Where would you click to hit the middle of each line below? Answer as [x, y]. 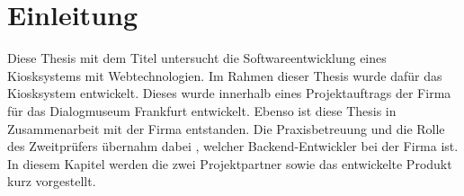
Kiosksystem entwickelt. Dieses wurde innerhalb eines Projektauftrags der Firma [229, 93]
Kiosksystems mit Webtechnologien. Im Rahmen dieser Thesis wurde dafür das [225, 75]
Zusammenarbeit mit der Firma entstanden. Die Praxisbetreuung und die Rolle [226, 128]
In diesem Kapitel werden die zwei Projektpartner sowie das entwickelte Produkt [230, 163]
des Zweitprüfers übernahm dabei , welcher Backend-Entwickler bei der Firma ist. [233, 146]
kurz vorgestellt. [52, 181]
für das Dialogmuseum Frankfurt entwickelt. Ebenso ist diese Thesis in [202, 110]
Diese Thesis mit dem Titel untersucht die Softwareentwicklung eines [197, 58]
